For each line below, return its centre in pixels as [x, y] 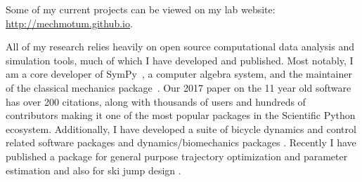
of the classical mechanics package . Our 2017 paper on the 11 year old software [179, 87]
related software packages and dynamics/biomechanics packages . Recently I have [181, 142]
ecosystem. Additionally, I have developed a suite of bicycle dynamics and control [181, 128]
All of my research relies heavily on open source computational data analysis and [180, 47]
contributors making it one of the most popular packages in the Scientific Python [181, 115]
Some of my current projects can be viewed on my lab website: [141, 9]
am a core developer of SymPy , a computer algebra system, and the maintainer [179, 74]
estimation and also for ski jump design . [93, 170]
